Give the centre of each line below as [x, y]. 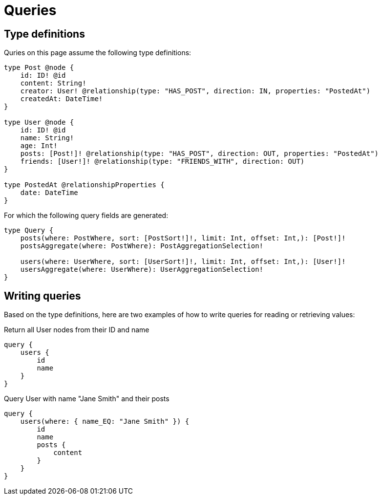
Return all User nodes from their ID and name [77, 330]
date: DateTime [49, 193]
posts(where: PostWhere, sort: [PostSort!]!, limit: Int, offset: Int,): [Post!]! [183, 238]
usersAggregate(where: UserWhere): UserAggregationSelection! [142, 270]
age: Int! [39, 146]
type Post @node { [39, 68]
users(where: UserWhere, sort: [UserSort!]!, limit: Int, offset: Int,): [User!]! [183, 262]
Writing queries [42, 296]
